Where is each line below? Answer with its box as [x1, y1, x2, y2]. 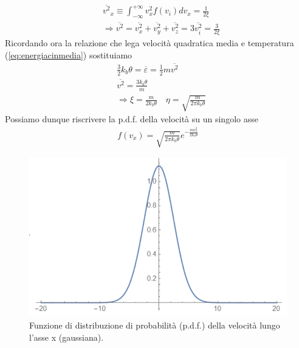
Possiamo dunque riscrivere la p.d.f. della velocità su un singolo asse [5, 113, 258, 125]
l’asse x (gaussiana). [29, 331, 104, 344]
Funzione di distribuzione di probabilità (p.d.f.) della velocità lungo [29, 319, 280, 332]
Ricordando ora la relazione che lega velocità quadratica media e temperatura [5, 37, 294, 49]
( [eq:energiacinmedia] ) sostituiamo [5, 48, 132, 61]
